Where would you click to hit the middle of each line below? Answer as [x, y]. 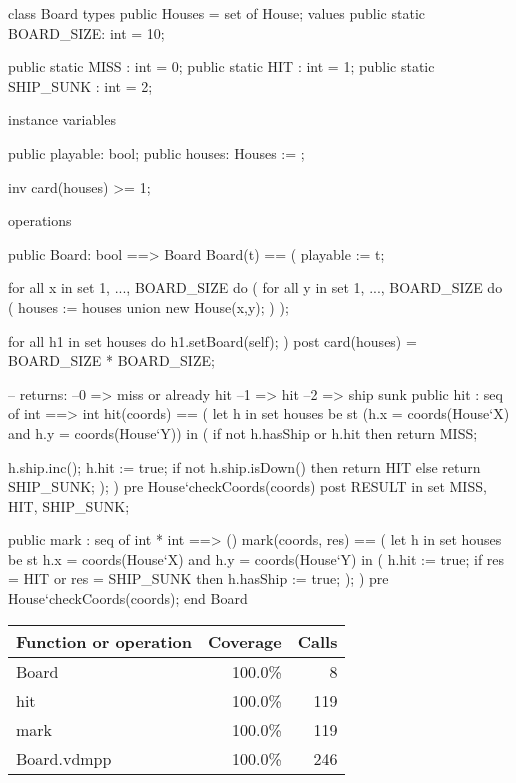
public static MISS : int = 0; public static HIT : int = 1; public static [221, 66]
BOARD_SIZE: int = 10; [86, 32]
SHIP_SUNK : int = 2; [80, 85]
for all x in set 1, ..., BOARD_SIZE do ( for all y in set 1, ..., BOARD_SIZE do [255, 287]
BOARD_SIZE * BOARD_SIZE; [111, 360]
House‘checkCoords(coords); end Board [128, 598]
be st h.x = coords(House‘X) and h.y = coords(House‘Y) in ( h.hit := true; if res [256, 558]
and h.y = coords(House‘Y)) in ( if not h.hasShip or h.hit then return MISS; [243, 432]
